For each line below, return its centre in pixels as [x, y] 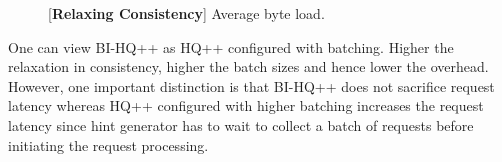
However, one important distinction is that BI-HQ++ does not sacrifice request [251, 85]
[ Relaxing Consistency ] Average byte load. [186, 13]
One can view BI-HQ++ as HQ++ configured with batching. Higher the [231, 46]
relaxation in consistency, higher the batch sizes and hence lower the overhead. [248, 66]
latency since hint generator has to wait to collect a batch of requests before [241, 124]
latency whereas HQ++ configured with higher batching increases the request [246, 105]
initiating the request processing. [108, 144]
